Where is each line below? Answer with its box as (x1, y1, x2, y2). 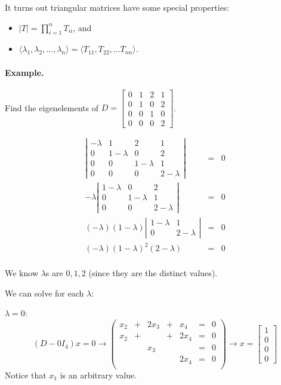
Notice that (5, 368, 47, 381)
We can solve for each (5, 286, 84, 299)
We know (5, 267, 38, 279)
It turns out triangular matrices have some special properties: (5, 1, 230, 13)
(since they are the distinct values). (88, 267, 218, 279)
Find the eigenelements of (5, 101, 98, 114)
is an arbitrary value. (60, 368, 137, 381)
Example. (5, 66, 44, 78)
